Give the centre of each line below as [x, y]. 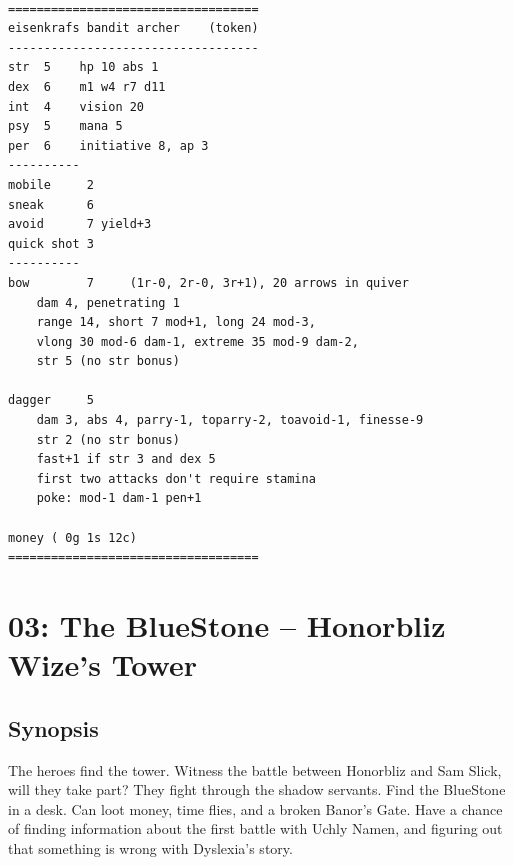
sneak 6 [51, 204]
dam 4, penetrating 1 [108, 302]
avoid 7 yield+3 [80, 224]
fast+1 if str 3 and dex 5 [126, 459]
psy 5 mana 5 [65, 126]
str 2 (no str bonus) [108, 439]
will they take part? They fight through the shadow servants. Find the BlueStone [257, 789]
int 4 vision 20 [76, 106]
